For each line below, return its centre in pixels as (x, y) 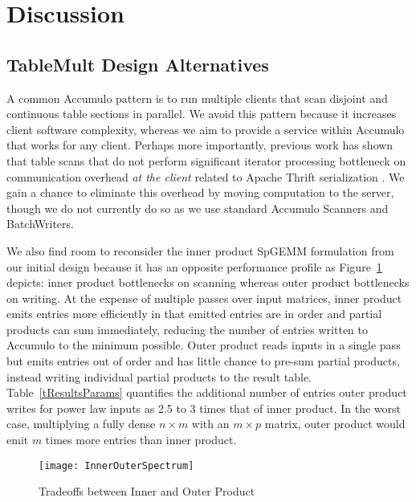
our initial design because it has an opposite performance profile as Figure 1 (194, 266)
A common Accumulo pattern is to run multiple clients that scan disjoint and (197, 98)
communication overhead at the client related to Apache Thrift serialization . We (206, 176)
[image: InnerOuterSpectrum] (116, 465)
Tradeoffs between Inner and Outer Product (147, 491)
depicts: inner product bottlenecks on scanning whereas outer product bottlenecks (208, 282)
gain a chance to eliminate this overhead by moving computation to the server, (200, 192)
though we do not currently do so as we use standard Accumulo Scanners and (198, 208)
